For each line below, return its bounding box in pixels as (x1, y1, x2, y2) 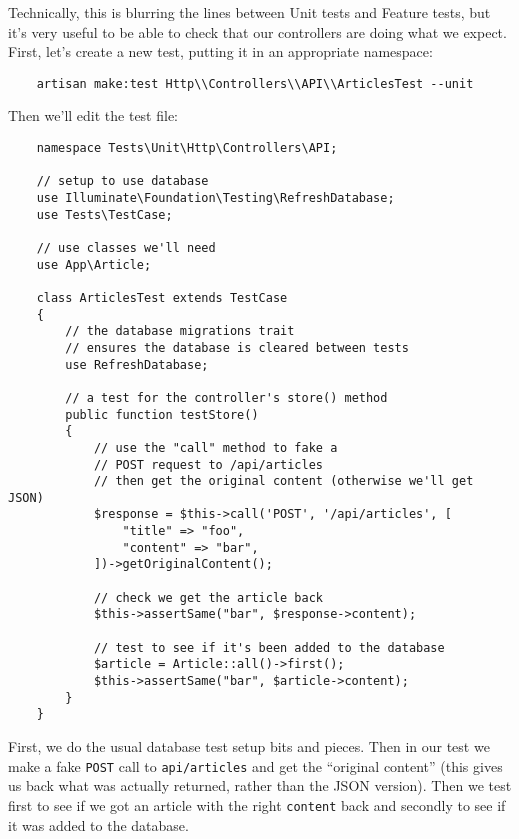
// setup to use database (36, 174, 209, 189)
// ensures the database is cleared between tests (65, 340, 409, 355)
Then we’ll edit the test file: (8, 105, 179, 126)
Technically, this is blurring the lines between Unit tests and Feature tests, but (8, 2, 491, 22)
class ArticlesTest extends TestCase (36, 290, 288, 305)
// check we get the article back (93, 590, 323, 605)
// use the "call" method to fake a (93, 440, 338, 455)
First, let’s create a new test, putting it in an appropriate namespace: (8, 41, 433, 62)
